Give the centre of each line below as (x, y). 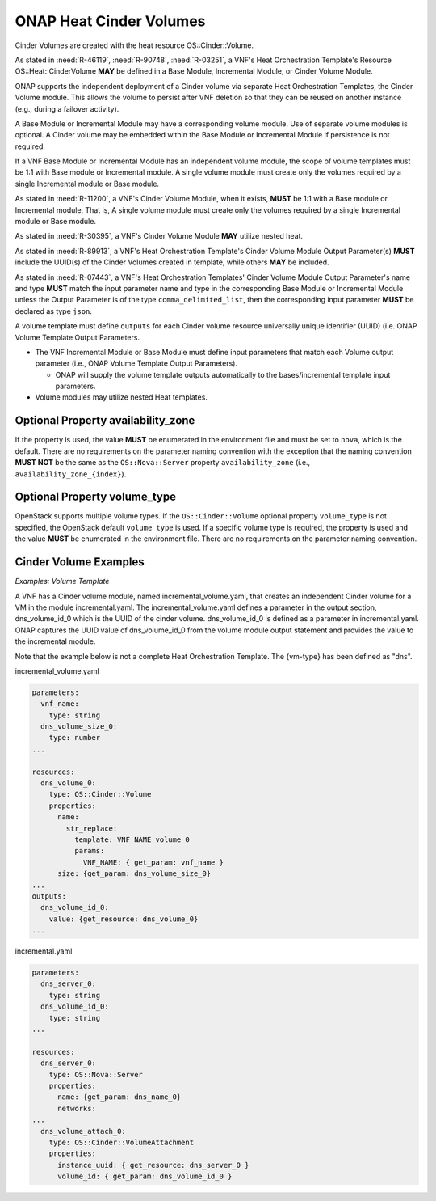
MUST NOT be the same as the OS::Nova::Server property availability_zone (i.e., (163, 463)
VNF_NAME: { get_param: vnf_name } (153, 862)
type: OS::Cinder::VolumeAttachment (121, 1142)
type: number (75, 738)
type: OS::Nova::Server (96, 1074)
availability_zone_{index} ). (71, 474)
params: (89, 851)
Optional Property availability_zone (105, 421)
